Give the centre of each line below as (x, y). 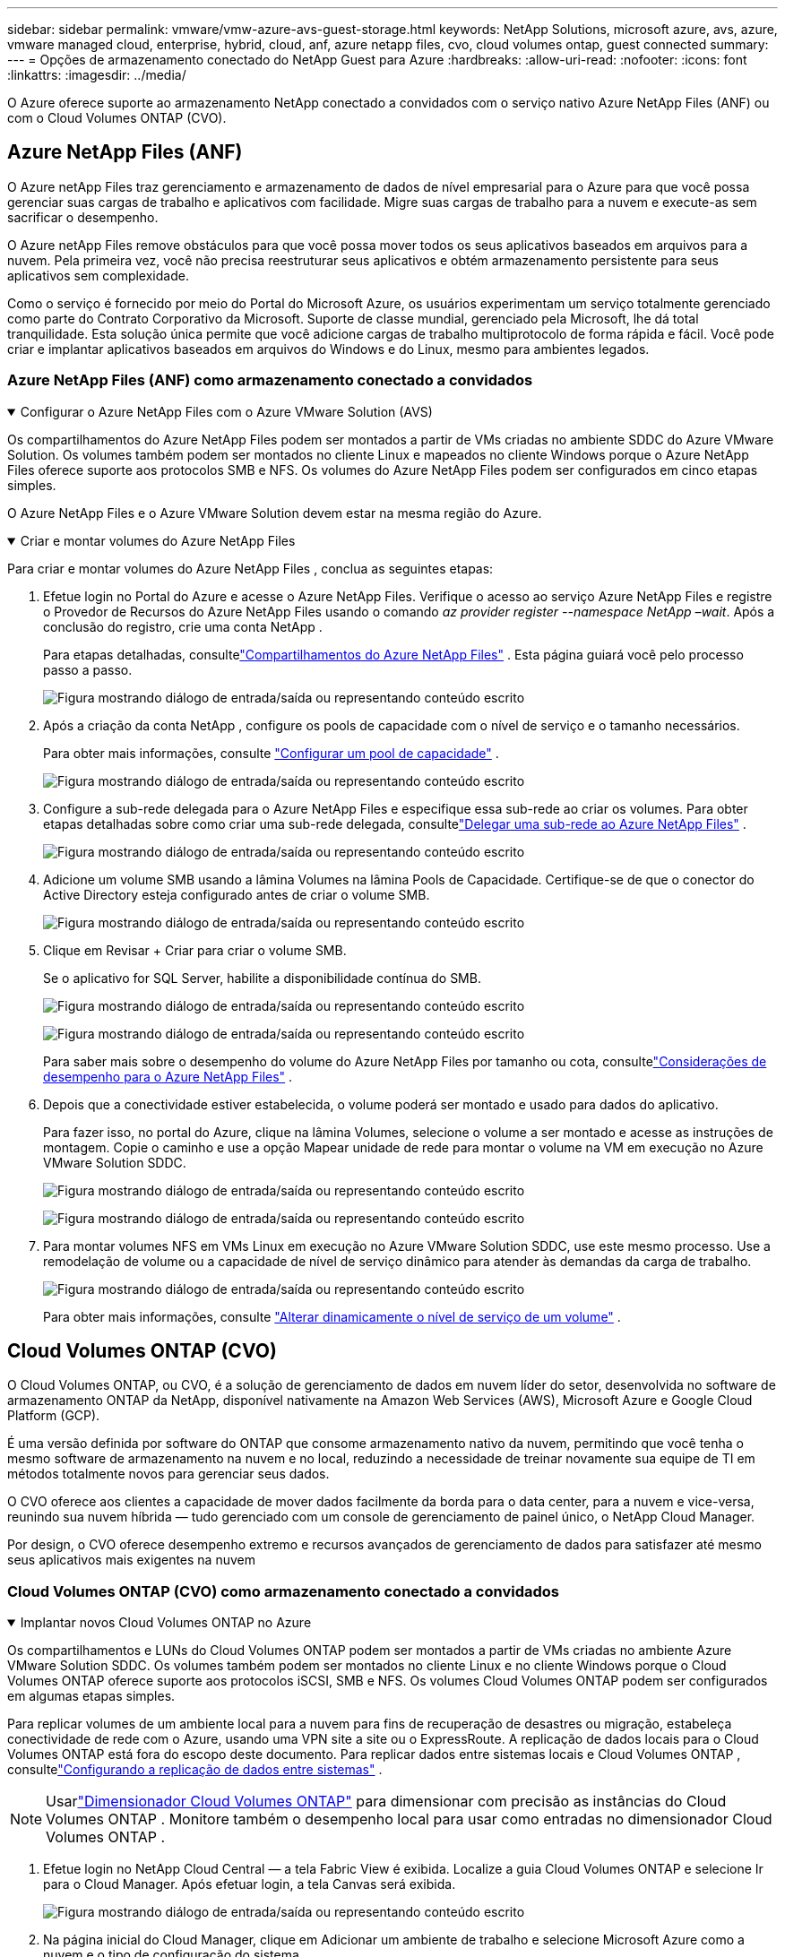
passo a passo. (88, 669)
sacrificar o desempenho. (83, 217)
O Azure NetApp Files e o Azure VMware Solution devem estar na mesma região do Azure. (275, 513)
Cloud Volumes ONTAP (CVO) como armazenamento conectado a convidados (283, 1591)
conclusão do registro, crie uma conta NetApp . (183, 626)
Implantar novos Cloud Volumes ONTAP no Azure (166, 1623)
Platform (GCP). (54, 1416)
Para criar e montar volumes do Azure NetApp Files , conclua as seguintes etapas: (250, 568)
